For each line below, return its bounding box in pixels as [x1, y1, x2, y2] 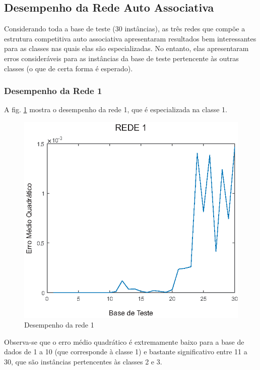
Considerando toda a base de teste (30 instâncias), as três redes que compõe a [4, 23, 245, 34]
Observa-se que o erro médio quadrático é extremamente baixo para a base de [4, 336, 244, 347]
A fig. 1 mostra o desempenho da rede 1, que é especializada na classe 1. [4, 104, 227, 115]
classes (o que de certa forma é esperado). [4, 63, 133, 73]
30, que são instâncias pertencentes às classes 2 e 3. [4, 356, 162, 367]
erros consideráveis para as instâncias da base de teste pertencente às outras [4, 53, 239, 63]
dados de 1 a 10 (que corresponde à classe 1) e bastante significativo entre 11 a [4, 346, 247, 357]
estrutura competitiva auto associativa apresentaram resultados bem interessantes [4, 33, 256, 43]
